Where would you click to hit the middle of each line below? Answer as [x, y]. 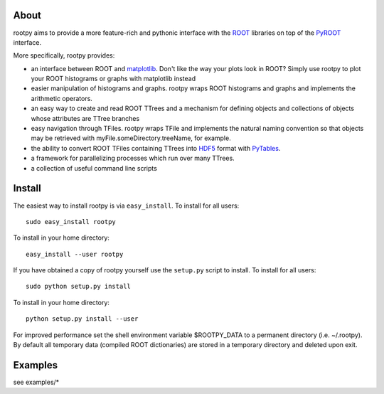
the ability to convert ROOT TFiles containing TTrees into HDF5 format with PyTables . [156, 148]
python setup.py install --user [82, 319]
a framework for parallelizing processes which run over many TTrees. [133, 158]
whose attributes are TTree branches [85, 118]
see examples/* [36, 382]
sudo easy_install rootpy [71, 222]
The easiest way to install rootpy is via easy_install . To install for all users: [126, 206]
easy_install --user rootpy [75, 254]
